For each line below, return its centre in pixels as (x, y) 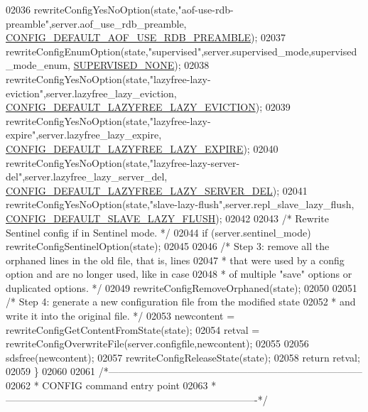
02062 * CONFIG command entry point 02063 (107, 385)
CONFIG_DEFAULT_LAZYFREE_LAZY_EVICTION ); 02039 (148, 107)
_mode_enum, (38, 65)
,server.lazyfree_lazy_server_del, (95, 177)
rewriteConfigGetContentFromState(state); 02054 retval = (133, 329)
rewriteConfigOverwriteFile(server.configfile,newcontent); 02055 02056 (157, 343)
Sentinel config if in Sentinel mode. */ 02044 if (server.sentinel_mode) (158, 232)
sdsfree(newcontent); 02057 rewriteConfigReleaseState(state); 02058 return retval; (183, 357)
